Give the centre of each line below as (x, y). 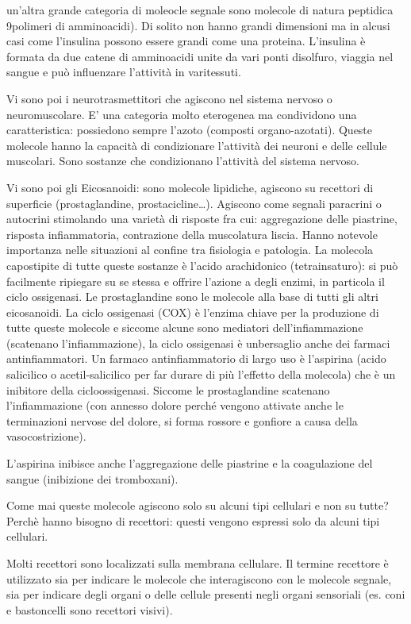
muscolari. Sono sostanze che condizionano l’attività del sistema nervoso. (183, 161)
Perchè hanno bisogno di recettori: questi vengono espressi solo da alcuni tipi (193, 520)
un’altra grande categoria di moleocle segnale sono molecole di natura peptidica (200, 10)
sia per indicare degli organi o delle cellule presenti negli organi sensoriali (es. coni (206, 594)
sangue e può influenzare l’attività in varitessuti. (124, 72)
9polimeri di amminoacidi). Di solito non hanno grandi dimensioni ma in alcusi (198, 25)
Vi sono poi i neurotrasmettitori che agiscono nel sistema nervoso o (169, 98)
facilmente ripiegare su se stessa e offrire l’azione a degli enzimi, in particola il (196, 281)
